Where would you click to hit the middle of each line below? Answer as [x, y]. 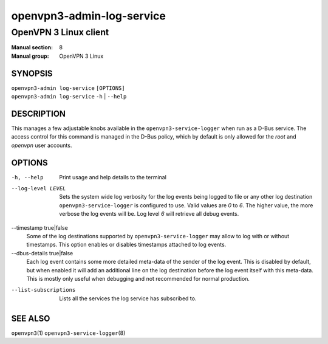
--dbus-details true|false [42, 253]
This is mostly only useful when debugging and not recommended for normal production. [138, 278]
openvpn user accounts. [42, 145]
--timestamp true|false [39, 227]
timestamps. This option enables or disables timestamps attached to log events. [126, 245]
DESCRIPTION [39, 113]
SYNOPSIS [32, 73]
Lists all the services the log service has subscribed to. [128, 298]
